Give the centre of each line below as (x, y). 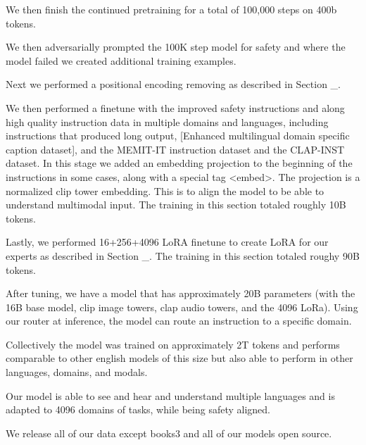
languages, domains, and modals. (77, 372)
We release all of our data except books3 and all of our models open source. (169, 433)
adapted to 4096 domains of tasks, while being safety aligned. (138, 409)
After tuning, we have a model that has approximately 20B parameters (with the (181, 293)
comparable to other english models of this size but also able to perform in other (179, 358)
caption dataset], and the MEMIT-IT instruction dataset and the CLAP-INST (175, 149)
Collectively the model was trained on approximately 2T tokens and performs (173, 344)
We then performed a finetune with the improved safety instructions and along (175, 107)
